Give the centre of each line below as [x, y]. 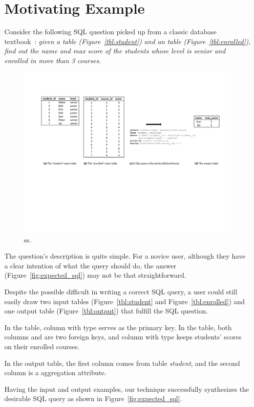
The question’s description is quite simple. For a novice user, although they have [125, 256]
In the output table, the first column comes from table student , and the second [122, 363]
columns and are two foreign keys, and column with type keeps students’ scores [123, 337]
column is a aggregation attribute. [55, 372]
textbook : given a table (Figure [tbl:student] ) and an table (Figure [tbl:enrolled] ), [128, 41]
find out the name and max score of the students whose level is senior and [115, 51]
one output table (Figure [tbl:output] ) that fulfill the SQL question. [106, 311]
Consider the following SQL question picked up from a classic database [111, 32]
